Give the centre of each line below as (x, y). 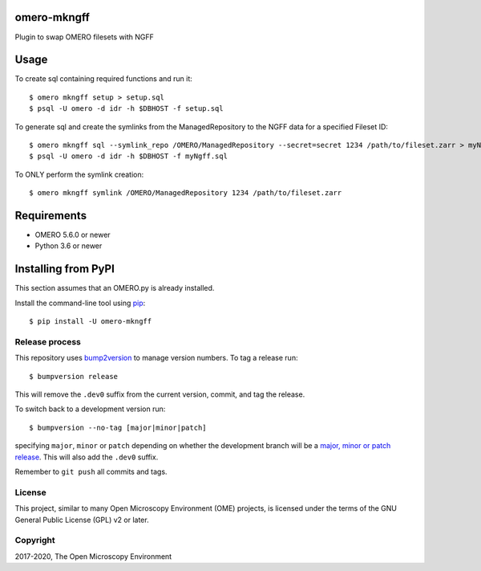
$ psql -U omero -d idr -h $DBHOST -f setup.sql (126, 109)
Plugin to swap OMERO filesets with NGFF (84, 37)
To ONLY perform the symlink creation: (79, 174)
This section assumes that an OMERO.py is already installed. (115, 288)
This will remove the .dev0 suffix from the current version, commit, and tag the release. (160, 394)
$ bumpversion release (74, 376)
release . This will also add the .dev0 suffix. (87, 457)
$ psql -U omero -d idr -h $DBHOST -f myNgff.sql (129, 156)
